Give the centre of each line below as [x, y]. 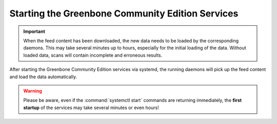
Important [34, 31]
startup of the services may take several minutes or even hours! [91, 108]
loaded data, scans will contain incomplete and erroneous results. [93, 55]
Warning [33, 91]
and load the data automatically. [43, 77]
